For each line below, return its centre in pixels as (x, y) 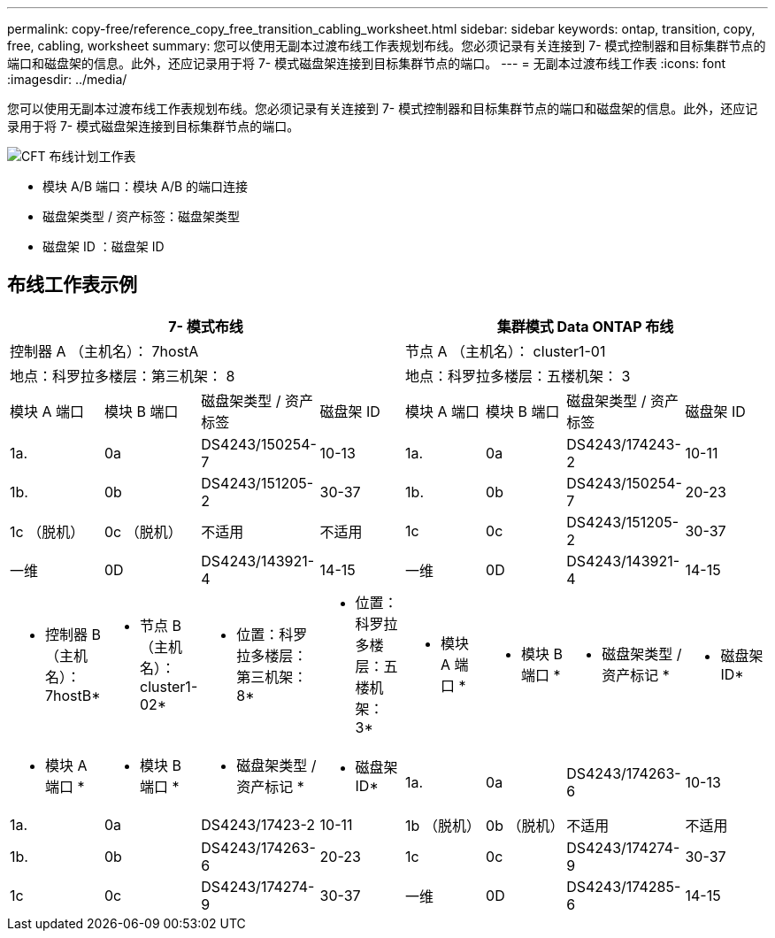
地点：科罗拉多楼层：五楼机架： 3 (518, 376)
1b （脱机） (443, 825)
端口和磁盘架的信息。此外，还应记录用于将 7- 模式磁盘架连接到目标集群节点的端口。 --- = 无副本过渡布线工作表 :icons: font (367, 63)
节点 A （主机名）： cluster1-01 (506, 351)
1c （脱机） (47, 531)
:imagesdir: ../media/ (67, 79)
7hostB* (73, 695)
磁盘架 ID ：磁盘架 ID (104, 246)
